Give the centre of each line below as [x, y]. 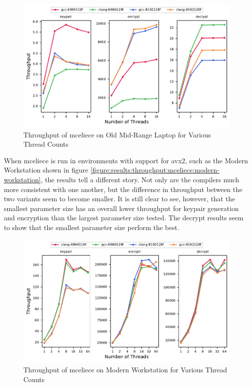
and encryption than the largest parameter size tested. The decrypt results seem [124, 218]
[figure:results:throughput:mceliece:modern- [155, 170]
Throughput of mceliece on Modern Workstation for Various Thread [125, 369]
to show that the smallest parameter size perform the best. [92, 227]
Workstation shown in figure [46, 170]
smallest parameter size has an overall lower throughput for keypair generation [121, 208]
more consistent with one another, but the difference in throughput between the [123, 189]
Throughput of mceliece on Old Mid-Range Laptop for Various [117, 134]
